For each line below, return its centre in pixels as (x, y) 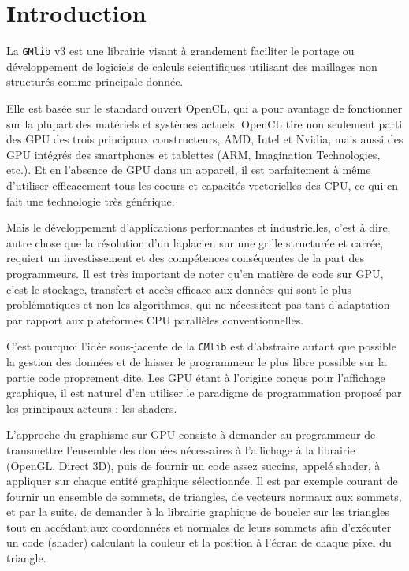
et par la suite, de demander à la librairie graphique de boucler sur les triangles (198, 512)
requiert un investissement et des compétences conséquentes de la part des (186, 258)
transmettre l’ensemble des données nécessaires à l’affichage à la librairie (181, 449)
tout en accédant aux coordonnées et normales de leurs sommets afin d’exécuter (199, 527)
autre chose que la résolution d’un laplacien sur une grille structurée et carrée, (195, 242)
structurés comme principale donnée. (95, 82)
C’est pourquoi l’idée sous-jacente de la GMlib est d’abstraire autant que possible (201, 346)
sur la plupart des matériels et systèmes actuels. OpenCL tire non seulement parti (204, 123)
